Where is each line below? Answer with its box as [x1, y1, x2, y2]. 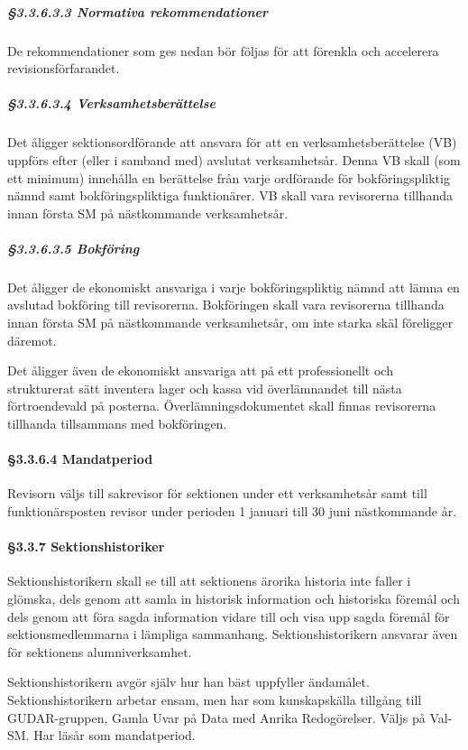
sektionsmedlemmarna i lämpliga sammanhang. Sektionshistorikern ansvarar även [7, 625, 458, 644]
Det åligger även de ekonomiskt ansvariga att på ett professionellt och [7, 361, 393, 380]
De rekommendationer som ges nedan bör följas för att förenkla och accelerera [7, 41, 439, 60]
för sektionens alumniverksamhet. [7, 642, 192, 661]
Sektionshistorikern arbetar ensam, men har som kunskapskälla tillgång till [7, 690, 422, 708]
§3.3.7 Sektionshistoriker [7, 537, 165, 556]
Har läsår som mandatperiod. [33, 726, 196, 745]
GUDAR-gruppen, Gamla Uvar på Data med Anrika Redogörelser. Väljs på [7, 708, 426, 727]
